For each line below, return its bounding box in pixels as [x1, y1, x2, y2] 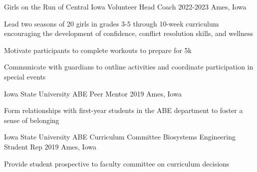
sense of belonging [4, 114, 59, 125]
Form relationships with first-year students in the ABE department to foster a [4, 105, 243, 115]
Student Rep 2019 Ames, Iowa [4, 141, 96, 151]
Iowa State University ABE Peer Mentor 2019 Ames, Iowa [4, 88, 182, 98]
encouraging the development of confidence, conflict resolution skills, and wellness [4, 28, 254, 38]
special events [4, 71, 46, 81]
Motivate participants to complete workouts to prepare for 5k [4, 44, 192, 55]
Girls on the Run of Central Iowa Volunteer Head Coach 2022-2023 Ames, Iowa [4, 1, 247, 11]
